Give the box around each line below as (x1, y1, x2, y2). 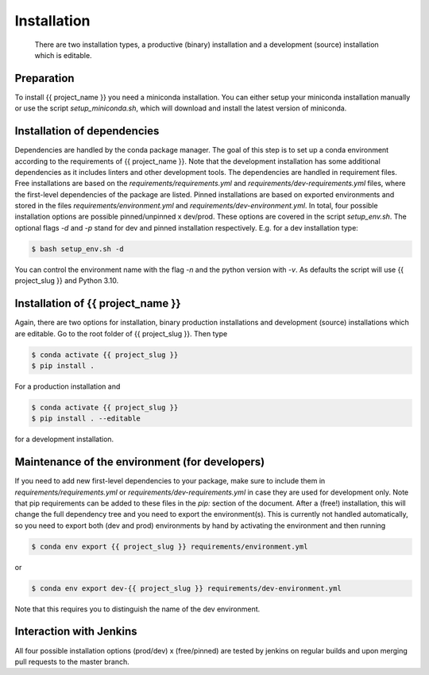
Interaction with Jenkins (14, 625, 137, 638)
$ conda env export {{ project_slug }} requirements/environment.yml (31, 541, 308, 551)
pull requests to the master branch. (14, 657, 130, 666)
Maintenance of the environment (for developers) (14, 456, 265, 469)
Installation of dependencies (14, 124, 160, 138)
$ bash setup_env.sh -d (31, 244, 125, 254)
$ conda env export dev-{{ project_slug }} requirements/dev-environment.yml (31, 584, 342, 592)
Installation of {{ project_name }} (14, 297, 182, 310)
